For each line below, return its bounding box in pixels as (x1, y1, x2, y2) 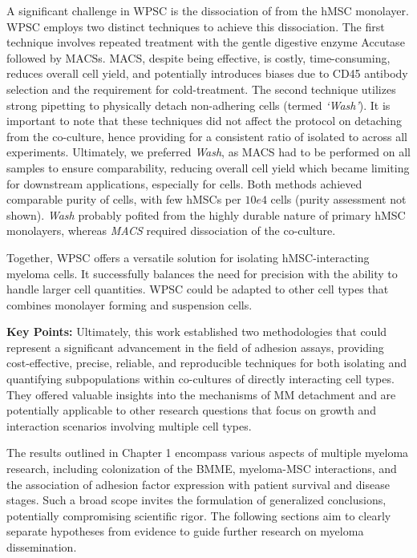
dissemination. (6, 539, 77, 555)
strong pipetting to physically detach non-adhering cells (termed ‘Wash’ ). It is (6, 96, 391, 113)
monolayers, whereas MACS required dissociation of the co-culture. (6, 222, 336, 239)
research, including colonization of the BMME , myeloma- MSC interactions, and (6, 460, 397, 477)
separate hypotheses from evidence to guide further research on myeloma (6, 523, 364, 540)
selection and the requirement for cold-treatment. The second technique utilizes (6, 80, 396, 97)
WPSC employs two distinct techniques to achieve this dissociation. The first (6, 18, 385, 34)
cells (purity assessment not (270, 191, 407, 208)
